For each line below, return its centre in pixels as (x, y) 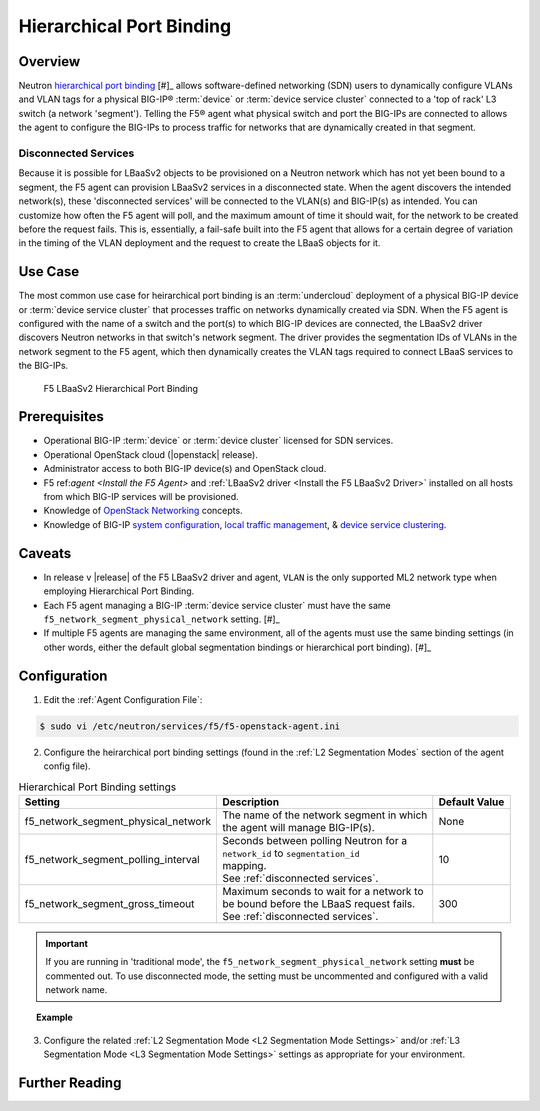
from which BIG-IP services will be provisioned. (141, 497)
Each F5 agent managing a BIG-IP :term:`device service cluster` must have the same (217, 605)
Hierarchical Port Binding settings (97, 787)
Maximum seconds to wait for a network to (322, 891)
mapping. (244, 865)
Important (67, 943)
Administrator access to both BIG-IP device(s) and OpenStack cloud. (185, 469)
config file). (67, 766)
